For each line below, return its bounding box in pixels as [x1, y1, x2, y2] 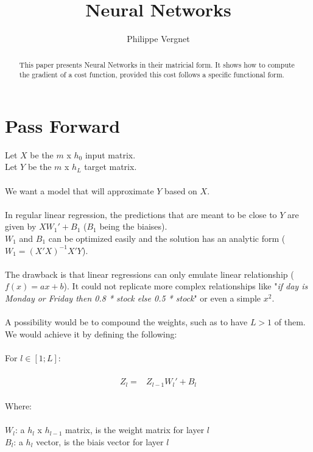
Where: [5, 400, 32, 412]
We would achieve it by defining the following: [5, 327, 177, 340]
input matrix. [85, 148, 136, 161]
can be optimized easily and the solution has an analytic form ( [48, 231, 286, 244]
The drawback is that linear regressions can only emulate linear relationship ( [5, 267, 294, 280]
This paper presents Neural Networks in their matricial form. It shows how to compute [19, 59, 295, 69]
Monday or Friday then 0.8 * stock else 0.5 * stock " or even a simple [5, 291, 261, 304]
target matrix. [84, 160, 137, 173]
